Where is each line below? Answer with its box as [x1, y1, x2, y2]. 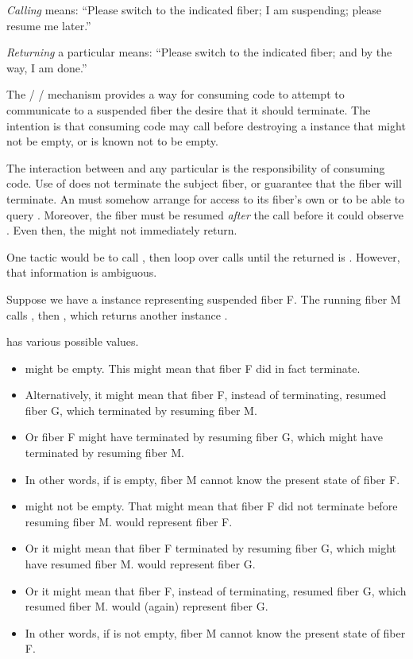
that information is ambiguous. [6, 264, 157, 281]
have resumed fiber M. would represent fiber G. [25, 556, 256, 572]
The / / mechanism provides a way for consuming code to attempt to [6, 86, 345, 103]
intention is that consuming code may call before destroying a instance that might [6, 117, 406, 134]
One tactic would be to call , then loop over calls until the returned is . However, [6, 248, 400, 265]
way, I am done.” [6, 59, 87, 76]
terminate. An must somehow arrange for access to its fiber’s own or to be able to [6, 190, 405, 207]
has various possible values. [6, 333, 139, 350]
